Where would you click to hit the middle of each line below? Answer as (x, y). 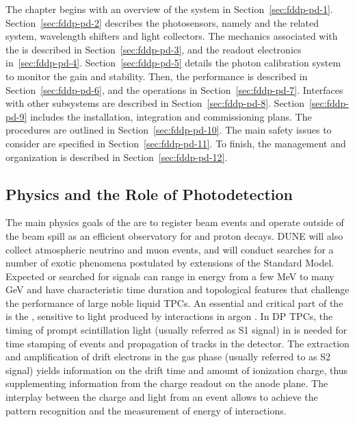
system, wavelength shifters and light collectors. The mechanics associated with (172, 36)
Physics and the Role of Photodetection (149, 194)
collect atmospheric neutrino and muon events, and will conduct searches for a (170, 249)
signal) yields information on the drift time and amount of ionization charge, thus (177, 370)
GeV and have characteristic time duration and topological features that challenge (177, 289)
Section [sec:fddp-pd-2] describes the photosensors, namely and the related (162, 22)
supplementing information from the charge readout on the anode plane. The (167, 383)
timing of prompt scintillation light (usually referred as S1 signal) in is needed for (176, 330)
